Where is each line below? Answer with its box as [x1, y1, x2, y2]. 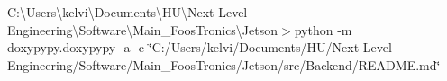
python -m [294, 20, 352, 39]
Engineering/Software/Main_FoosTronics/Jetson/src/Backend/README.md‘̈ [7, 55, 441, 74]
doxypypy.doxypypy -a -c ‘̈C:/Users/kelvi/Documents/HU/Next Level [7, 38, 392, 57]
